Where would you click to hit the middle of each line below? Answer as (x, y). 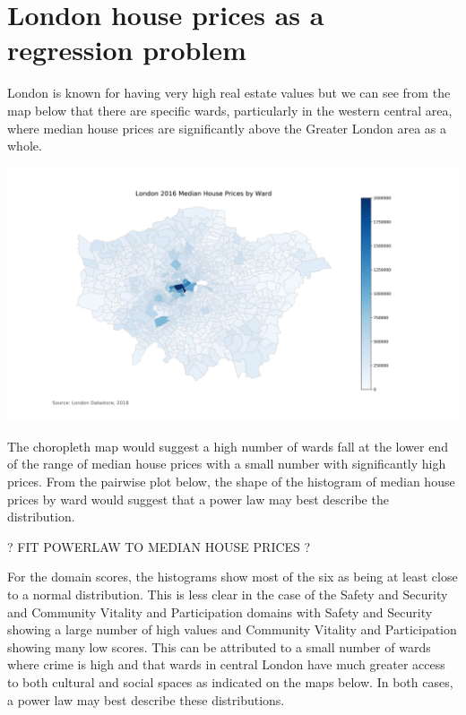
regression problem (127, 50)
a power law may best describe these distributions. (146, 699)
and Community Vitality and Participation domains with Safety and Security (220, 612)
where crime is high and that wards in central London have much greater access (226, 664)
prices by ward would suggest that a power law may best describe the (198, 499)
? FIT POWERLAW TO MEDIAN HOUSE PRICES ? (159, 546)
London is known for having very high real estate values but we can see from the (229, 93)
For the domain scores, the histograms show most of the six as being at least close (233, 577)
